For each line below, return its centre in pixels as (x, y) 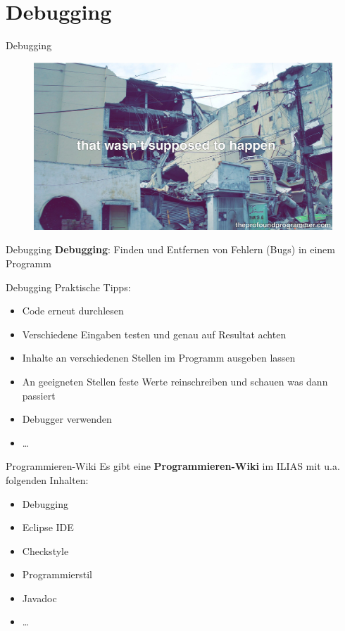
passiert (39, 395)
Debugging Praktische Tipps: (68, 287)
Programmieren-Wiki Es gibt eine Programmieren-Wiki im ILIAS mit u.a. (173, 466)
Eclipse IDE (48, 527)
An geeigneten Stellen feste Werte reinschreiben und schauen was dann (175, 381)
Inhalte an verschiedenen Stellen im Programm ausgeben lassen (159, 358)
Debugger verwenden (67, 419)
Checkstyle (45, 550)
